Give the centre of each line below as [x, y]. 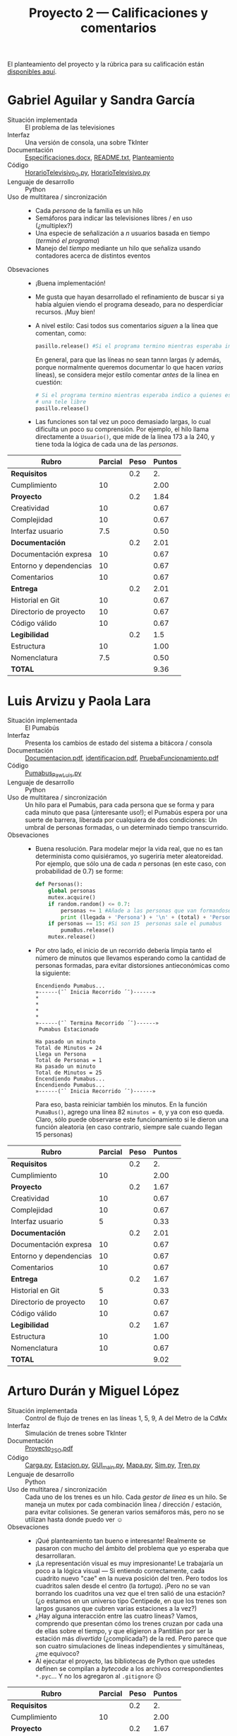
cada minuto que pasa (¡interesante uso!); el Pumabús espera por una [126, 813]
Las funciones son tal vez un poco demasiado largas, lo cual [123, 422]
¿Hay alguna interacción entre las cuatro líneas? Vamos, [116, 1616]
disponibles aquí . [32, 72]
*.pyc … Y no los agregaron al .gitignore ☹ [98, 1676]
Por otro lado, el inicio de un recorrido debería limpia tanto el [123, 951]
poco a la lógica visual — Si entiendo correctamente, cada [120, 1570]
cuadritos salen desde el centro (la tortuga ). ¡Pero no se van [122, 1586]
